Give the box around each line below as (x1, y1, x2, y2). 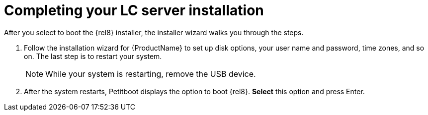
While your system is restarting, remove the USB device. (45, 68, 256, 79)
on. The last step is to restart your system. (24, 52, 162, 60)
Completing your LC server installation (4, 2, 264, 19)
